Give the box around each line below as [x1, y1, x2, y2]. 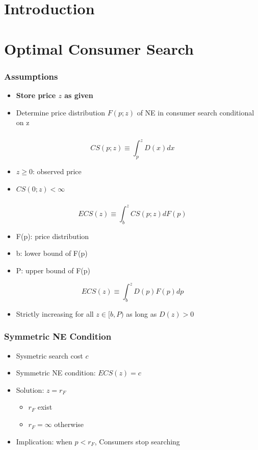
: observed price [32, 165, 82, 176]
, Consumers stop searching [94, 436, 180, 446]
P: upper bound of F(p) [16, 265, 90, 275]
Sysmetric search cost [16, 350, 83, 361]
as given [64, 89, 93, 100]
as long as [126, 308, 157, 319]
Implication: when [16, 436, 72, 446]
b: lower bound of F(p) [16, 248, 88, 258]
